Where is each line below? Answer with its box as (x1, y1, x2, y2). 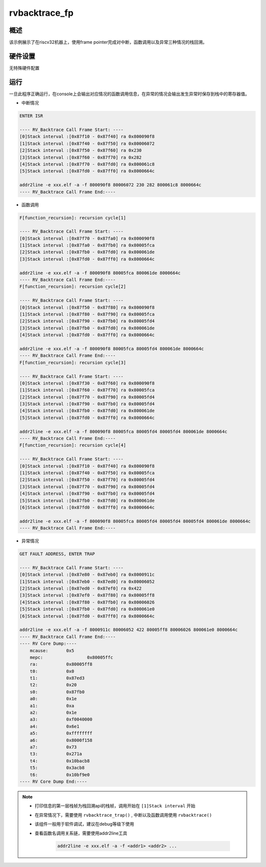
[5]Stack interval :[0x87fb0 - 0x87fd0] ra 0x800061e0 (19, 606, 155, 612)
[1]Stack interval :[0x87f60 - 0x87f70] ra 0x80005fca (19, 387, 155, 393)
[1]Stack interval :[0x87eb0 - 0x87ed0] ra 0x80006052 (19, 579, 155, 584)
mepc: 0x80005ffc (30, 655, 113, 660)
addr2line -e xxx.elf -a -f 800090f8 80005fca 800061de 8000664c (19, 270, 181, 276)
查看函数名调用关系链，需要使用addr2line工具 (34, 830, 128, 836)
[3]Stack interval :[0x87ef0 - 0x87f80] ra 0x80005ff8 (19, 592, 155, 598)
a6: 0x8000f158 (30, 737, 93, 743)
